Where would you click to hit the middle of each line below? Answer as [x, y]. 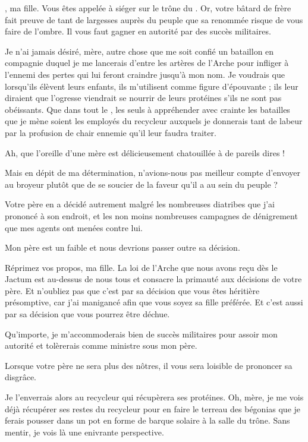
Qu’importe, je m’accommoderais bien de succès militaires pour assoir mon [141, 334]
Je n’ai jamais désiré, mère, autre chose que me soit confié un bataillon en [139, 51]
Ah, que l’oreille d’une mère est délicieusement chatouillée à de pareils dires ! [145, 152]
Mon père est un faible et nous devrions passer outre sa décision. [122, 247]
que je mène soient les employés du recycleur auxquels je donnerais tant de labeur [154, 121]
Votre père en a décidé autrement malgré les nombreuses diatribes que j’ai [140, 204]
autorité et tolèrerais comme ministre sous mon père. [101, 345]
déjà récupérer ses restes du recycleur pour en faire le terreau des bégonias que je [153, 408]
